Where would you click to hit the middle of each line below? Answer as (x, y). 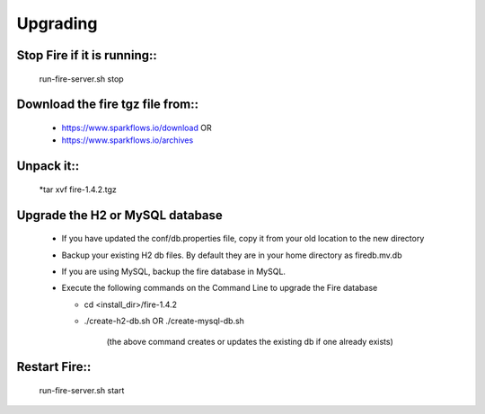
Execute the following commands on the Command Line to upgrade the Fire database (220, 288)
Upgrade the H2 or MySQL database (120, 215)
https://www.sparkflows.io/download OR (137, 128)
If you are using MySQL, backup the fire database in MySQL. (174, 271)
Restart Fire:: (54, 367)
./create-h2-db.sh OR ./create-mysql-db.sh (164, 321)
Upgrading (57, 23)
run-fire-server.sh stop (82, 79)
